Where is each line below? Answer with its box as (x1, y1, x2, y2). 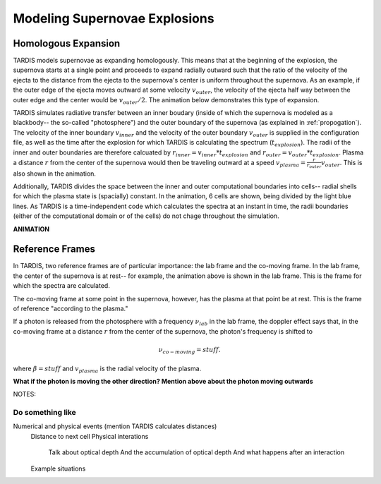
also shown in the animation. (13, 169, 97, 178)
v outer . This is (321, 158, 363, 169)
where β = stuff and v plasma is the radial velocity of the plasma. (13, 364, 202, 374)
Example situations (30, 464, 86, 473)
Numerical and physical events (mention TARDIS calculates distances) (13, 422, 217, 430)
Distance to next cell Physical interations (30, 432, 149, 440)
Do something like (13, 408, 77, 418)
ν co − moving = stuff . (158, 346, 222, 356)
